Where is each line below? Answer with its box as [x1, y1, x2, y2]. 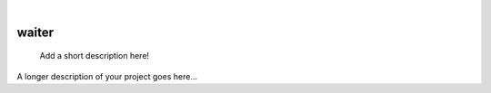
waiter [16, 24, 55, 40]
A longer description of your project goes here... [16, 70, 197, 81]
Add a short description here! [39, 51, 150, 61]
